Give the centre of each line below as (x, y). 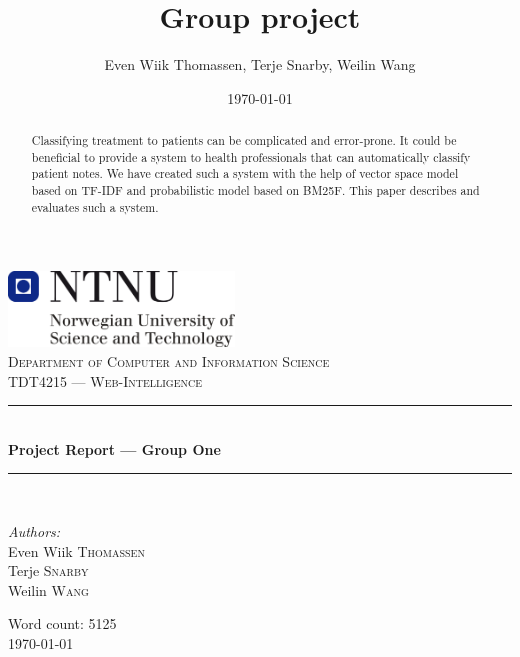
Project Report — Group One (114, 448)
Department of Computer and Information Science (169, 360)
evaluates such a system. (95, 206)
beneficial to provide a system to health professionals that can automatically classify (251, 156)
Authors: (34, 530)
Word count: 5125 (62, 623)
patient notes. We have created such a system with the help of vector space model (245, 173)
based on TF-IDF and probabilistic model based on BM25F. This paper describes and (255, 190)
